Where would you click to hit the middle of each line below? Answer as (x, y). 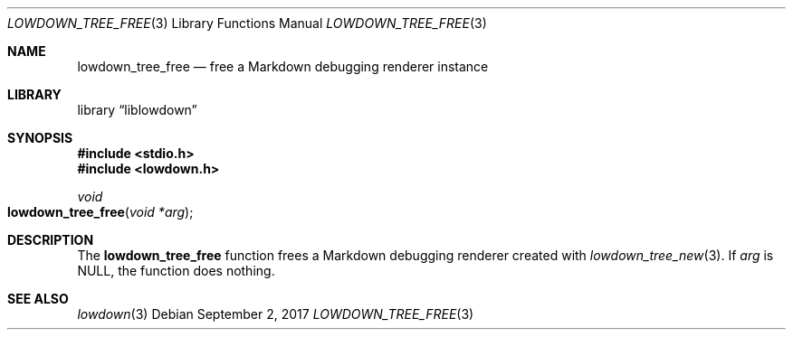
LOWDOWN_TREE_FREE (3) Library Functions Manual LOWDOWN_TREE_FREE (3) (247, 23)
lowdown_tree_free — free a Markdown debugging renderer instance (283, 66)
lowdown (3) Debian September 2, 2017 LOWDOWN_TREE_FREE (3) (276, 314)
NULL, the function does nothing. (176, 271)
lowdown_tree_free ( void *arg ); (100, 212)
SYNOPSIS (40, 138)
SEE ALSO (38, 299)
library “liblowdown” (137, 110)
